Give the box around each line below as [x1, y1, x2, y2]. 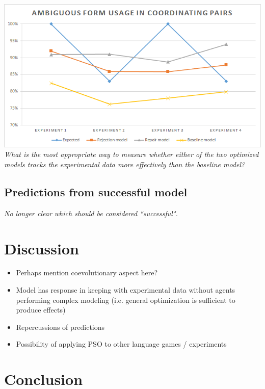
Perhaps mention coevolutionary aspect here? [16, 267, 158, 278]
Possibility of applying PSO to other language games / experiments [16, 339, 227, 349]
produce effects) [16, 304, 66, 315]
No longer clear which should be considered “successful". [4, 208, 178, 218]
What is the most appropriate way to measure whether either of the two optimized [4, 149, 259, 160]
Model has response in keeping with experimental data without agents [16, 284, 235, 295]
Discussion [4, 238, 79, 258]
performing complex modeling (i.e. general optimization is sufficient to [16, 294, 235, 305]
